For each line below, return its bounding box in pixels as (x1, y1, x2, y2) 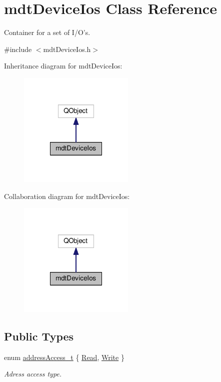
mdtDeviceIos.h (43, 43, 91, 54)
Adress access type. (4, 368, 62, 379)
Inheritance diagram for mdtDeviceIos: (4, 60, 122, 71)
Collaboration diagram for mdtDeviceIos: (4, 190, 130, 201)
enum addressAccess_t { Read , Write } (4, 351, 124, 362)
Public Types (4, 328, 74, 344)
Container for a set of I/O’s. (4, 27, 90, 37)
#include (4, 43, 32, 54)
